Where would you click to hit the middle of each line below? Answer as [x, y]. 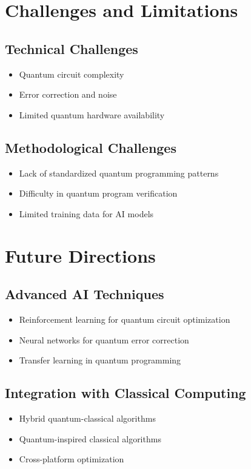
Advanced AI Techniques [85, 294]
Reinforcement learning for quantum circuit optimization [125, 319]
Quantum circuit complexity [72, 74]
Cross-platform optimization [72, 459]
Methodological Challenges [91, 147]
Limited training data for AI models [86, 213]
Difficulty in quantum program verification [98, 193]
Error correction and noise [68, 94]
